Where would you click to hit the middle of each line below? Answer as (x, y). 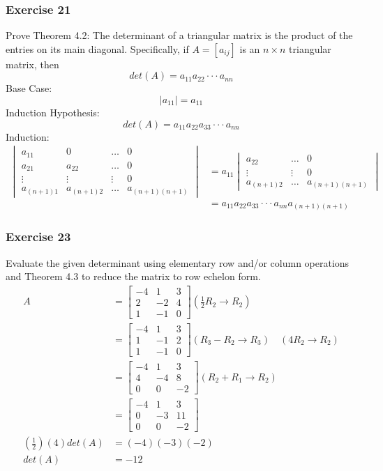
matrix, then (32, 64)
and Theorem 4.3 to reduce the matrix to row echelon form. (133, 276)
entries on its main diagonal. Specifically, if (97, 48)
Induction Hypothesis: (53, 112)
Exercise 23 (38, 237)
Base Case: (29, 88)
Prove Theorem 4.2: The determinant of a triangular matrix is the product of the (179, 35)
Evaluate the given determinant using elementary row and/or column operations (178, 262)
